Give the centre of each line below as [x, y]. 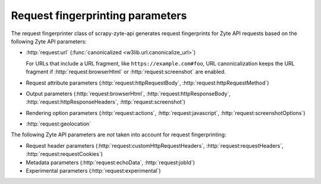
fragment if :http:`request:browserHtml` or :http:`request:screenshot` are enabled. [126, 72]
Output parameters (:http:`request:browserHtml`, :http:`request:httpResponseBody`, [128, 93]
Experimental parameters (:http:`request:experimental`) [93, 171]
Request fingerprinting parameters [99, 15]
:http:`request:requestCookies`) [64, 154]
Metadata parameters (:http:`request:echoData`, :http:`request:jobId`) [111, 162]
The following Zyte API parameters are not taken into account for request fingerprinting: [119, 135]
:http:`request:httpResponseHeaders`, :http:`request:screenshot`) [106, 102]
